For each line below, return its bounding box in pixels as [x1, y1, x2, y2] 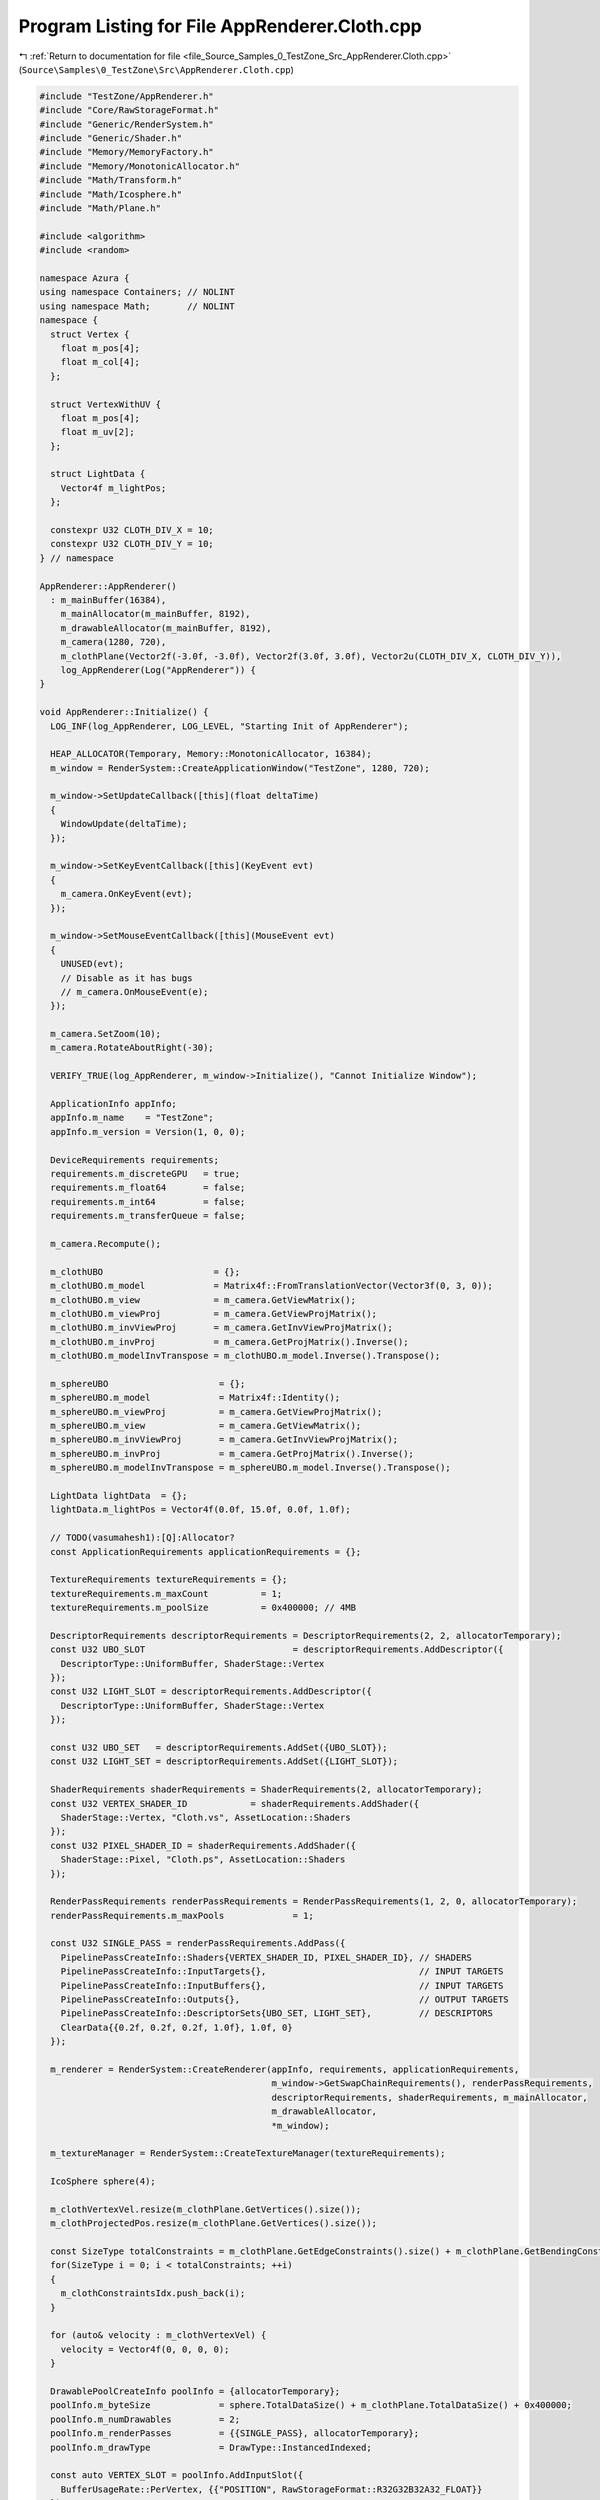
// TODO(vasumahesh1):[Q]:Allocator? [50, 1532, 235, 1544]
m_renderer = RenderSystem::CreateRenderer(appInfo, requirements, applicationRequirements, [50, 2064, 520, 2075]
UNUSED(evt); [60, 958, 125, 970]
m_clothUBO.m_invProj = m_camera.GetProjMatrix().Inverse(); [50, 1336, 409, 1347]
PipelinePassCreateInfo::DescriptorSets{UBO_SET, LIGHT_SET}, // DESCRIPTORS [60, 2008, 494, 2019]
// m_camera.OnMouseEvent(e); [60, 986, 209, 997]
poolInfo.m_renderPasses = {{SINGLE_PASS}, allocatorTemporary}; [50, 2428, 420, 2439]
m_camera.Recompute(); [50, 1238, 162, 1249]
